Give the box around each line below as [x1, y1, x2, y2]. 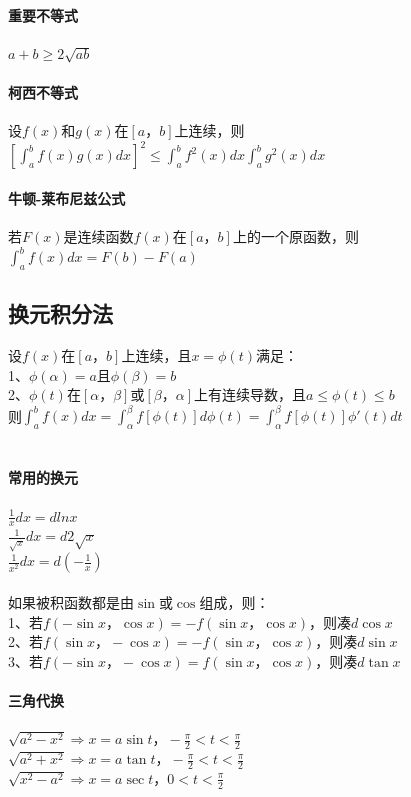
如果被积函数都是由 [8, 592, 134, 613]
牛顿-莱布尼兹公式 [8, 187, 126, 208]
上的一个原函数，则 [232, 226, 359, 247]
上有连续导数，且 [194, 384, 307, 405]
